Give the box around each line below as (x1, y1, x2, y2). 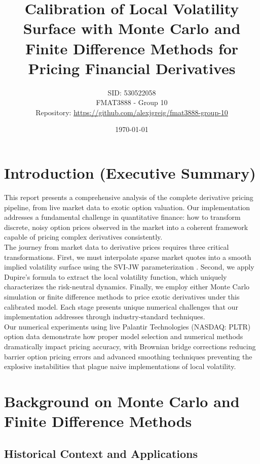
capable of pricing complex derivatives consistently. (4, 231, 163, 242)
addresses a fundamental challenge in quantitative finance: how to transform (4, 212, 241, 222)
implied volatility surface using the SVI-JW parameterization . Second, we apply (4, 261, 254, 272)
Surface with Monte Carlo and (23, 18, 241, 39)
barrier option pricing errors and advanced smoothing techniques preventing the (4, 351, 252, 361)
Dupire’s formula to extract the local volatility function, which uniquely (4, 271, 227, 282)
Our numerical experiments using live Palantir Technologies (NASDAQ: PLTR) (4, 321, 251, 332)
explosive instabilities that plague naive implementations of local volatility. (4, 361, 236, 372)
